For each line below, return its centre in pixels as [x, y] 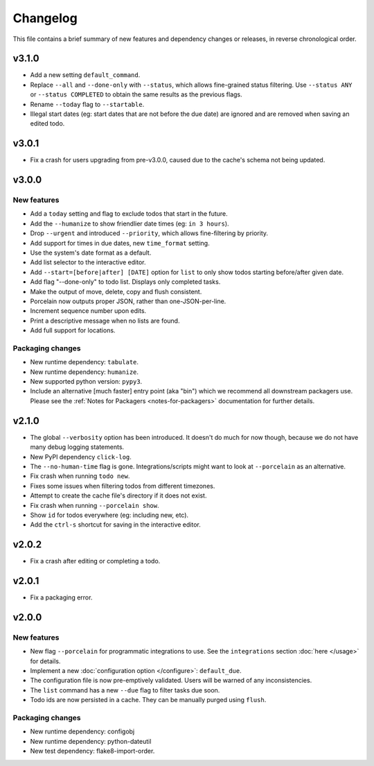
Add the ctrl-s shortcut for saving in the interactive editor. [115, 525]
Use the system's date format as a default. [91, 253]
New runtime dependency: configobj [82, 731]
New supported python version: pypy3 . [86, 382]
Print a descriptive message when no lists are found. [105, 321]
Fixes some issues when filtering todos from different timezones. [123, 486]
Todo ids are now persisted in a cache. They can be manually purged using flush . [148, 700]
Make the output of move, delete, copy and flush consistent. [116, 291]
